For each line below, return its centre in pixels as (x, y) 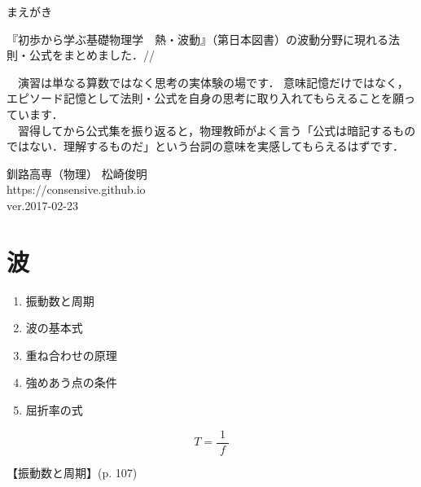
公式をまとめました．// (92, 55)
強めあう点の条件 (71, 382)
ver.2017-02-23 (42, 205)
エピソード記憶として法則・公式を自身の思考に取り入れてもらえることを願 (206, 98)
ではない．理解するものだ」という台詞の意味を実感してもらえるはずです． (205, 146)
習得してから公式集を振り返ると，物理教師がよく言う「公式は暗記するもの (217, 130)
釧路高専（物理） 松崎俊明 (77, 173)
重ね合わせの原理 (71, 355)
